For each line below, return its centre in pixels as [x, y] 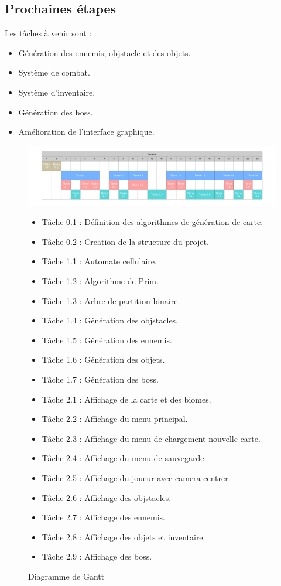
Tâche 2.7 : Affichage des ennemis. [103, 517]
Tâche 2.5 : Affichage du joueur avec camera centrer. [136, 477]
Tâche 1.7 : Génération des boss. [100, 379]
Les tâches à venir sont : [48, 33]
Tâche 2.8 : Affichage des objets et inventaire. [124, 536]
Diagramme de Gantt [66, 576]
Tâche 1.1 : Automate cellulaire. [99, 261]
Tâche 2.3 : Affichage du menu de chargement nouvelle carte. [151, 438]
